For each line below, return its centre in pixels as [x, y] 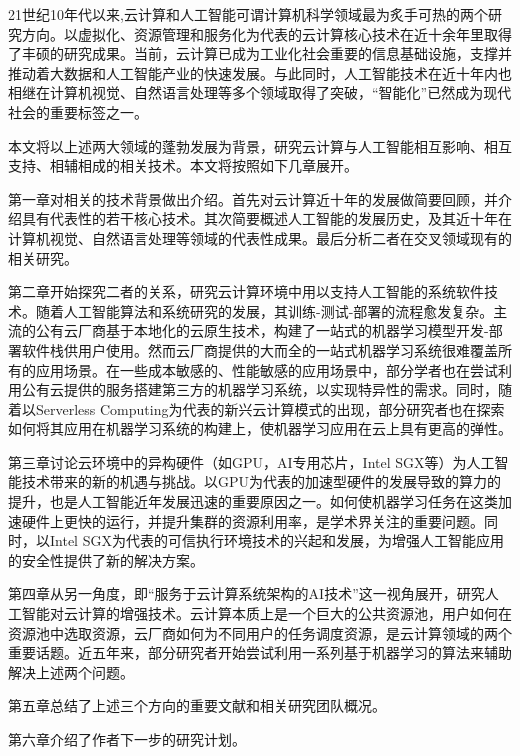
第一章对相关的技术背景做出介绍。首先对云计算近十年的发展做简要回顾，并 [253, 198]
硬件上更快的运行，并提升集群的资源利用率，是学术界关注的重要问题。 [252, 520]
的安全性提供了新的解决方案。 [106, 559]
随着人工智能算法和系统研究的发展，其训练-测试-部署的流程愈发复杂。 [264, 310]
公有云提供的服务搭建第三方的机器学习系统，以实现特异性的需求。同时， [259, 389]
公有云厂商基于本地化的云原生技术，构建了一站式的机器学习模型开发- [262, 330]
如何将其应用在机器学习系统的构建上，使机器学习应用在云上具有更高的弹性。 [260, 428]
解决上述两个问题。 [71, 671]
